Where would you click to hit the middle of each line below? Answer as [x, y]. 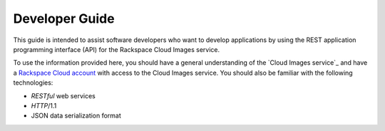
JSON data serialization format [76, 116]
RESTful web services [63, 95]
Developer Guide [64, 19]
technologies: [33, 83]
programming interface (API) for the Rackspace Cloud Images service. [117, 49]
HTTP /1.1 [44, 105]
